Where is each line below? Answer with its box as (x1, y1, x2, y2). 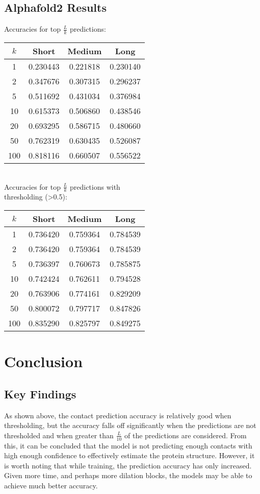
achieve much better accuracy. (4, 480, 98, 491)
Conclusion (4, 351, 83, 372)
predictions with (69, 181, 120, 192)
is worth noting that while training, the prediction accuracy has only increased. (4, 460, 252, 470)
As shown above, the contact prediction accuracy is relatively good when (4, 410, 231, 420)
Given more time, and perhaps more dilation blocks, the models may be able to (4, 470, 252, 481)
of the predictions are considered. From (124, 430, 247, 440)
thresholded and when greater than (4, 430, 114, 440)
